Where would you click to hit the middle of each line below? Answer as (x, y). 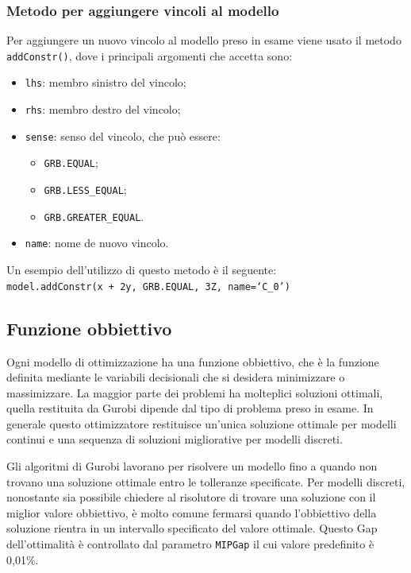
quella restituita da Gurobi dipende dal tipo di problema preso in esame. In (190, 408)
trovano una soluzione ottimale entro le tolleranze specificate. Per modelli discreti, (206, 481)
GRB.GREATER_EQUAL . (94, 216)
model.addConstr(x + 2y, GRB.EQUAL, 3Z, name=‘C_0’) (148, 286)
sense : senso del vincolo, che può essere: (123, 136)
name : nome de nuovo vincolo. (97, 243)
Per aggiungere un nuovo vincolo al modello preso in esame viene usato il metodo (204, 40)
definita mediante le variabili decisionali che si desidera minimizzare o (176, 377)
